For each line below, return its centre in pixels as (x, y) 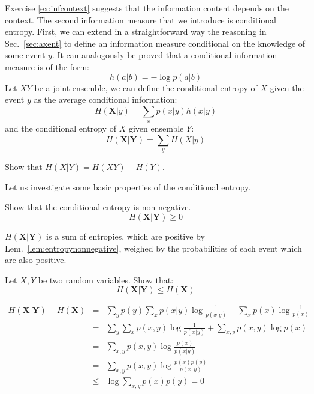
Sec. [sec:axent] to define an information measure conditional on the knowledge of (155, 43)
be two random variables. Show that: (106, 280)
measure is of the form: (47, 66)
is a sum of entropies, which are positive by (126, 236)
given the (287, 87)
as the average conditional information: (105, 99)
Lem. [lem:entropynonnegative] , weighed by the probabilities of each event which (153, 248)
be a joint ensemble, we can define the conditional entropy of (146, 87)
